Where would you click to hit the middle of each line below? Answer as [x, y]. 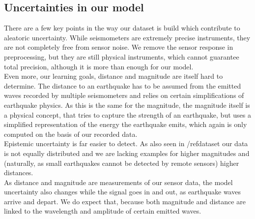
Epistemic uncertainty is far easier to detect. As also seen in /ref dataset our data [126, 143]
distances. [19, 172]
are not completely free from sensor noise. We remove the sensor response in [119, 47]
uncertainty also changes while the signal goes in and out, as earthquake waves [122, 192]
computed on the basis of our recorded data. [71, 134]
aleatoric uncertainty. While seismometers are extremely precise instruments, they [127, 37]
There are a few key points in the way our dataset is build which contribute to [122, 28]
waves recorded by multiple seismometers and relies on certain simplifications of [124, 95]
